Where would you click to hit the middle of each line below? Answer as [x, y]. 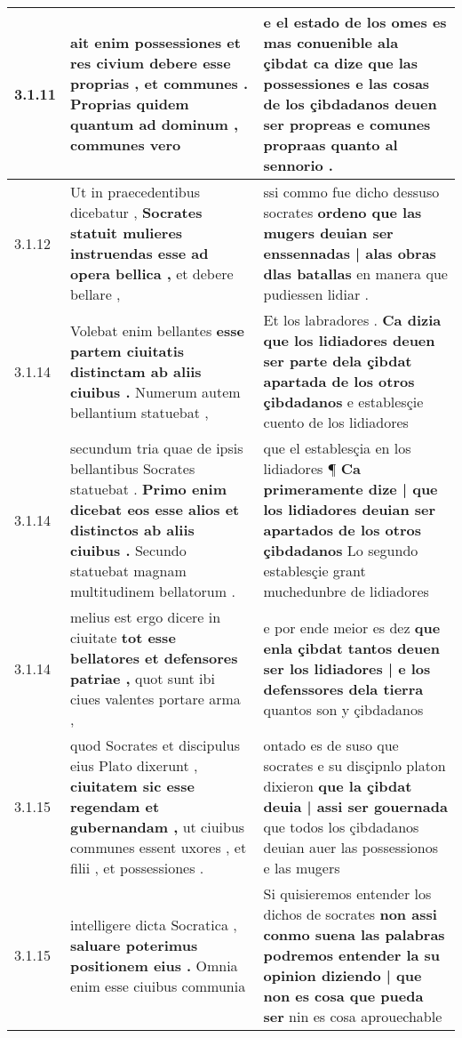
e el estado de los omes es [355, 22]
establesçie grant [315, 571]
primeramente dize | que [350, 489]
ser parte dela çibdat [338, 361]
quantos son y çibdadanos [343, 709]
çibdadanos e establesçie [343, 402]
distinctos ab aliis [132, 530]
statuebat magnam [128, 571]
